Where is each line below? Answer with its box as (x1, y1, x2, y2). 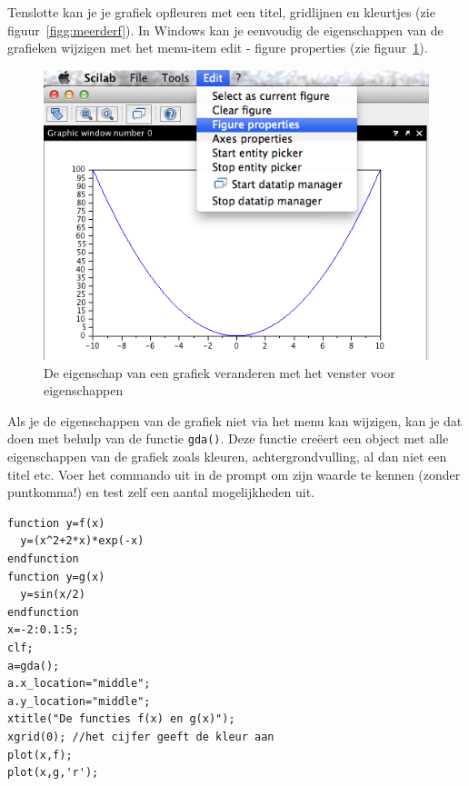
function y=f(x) (7, 516, 105, 530)
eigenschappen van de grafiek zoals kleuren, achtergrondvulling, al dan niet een (7, 447, 447, 466)
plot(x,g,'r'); (7, 766, 99, 780)
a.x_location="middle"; (7, 677, 151, 691)
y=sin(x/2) (20, 588, 85, 602)
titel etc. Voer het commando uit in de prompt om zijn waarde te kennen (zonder (7, 464, 461, 483)
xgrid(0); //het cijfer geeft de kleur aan (7, 730, 274, 743)
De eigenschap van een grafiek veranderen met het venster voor (44, 363, 395, 382)
